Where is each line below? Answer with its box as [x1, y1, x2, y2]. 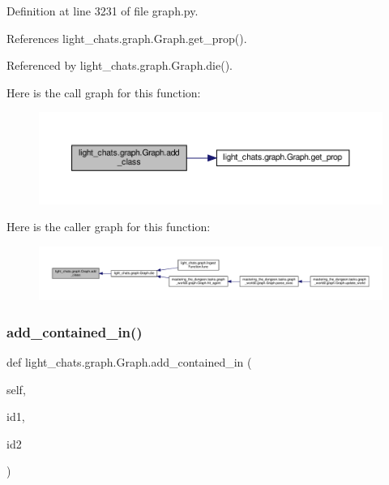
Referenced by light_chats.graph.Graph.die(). [6, 57, 233, 74]
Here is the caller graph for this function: [6, 218, 211, 235]
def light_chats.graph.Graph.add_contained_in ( [6, 354, 252, 371]
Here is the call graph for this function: [6, 84, 201, 101]
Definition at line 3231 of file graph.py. [6, 2, 199, 19]
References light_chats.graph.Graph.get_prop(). [6, 29, 247, 46]
